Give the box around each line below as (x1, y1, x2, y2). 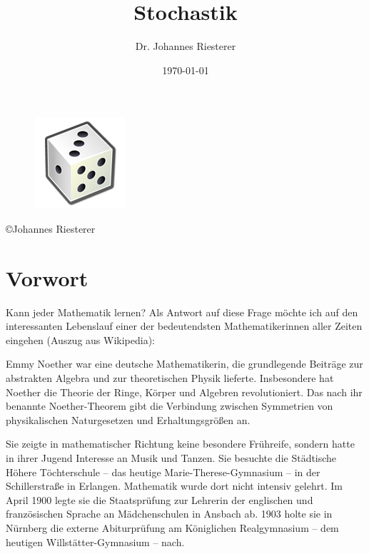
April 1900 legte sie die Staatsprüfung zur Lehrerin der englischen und (6, 492, 313, 507)
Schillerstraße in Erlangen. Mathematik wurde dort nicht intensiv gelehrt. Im (6, 478, 343, 493)
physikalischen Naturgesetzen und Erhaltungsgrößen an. (6, 412, 251, 427)
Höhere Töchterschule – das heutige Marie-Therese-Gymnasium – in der (6, 464, 320, 479)
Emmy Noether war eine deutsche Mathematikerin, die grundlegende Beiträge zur (6, 356, 363, 371)
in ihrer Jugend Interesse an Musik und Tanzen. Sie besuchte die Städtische (6, 450, 337, 465)
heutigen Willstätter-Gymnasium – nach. (6, 534, 185, 549)
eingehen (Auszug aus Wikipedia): (6, 332, 156, 347)
